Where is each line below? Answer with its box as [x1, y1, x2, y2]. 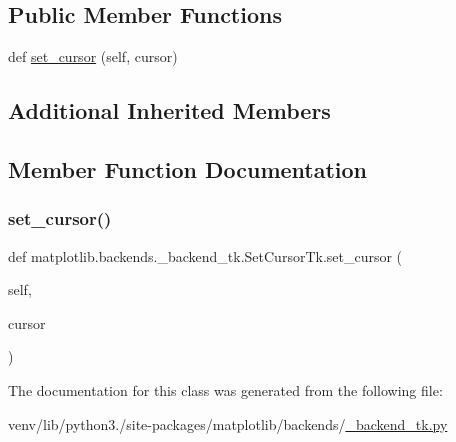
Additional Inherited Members [8, 95, 331, 126]
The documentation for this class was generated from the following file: [8, 379, 443, 400]
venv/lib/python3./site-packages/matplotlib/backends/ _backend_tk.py [8, 413, 448, 434]
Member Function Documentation [8, 153, 368, 184]
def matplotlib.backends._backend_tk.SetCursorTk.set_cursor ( [8, 245, 403, 266]
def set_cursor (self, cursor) [8, 46, 178, 67]
